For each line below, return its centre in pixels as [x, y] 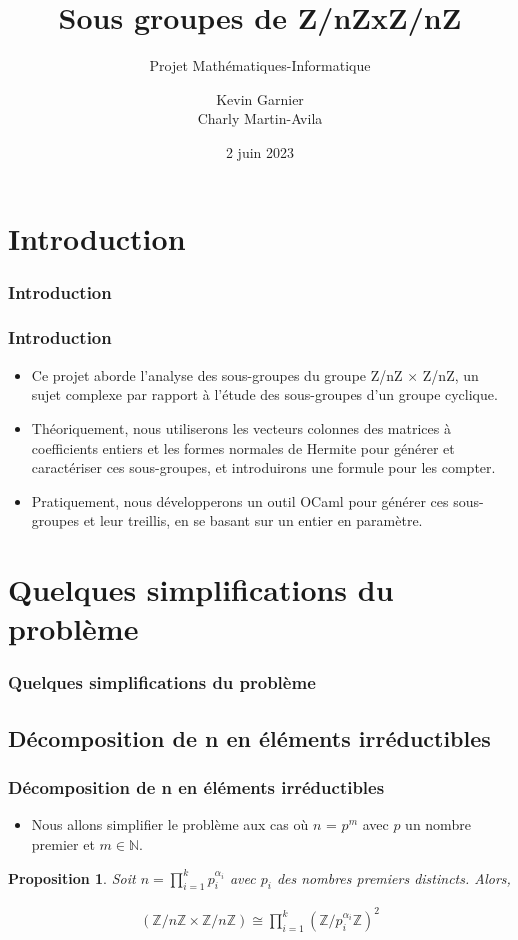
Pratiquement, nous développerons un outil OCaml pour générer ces [240, 500]
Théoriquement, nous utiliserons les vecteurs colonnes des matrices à [241, 427]
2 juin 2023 [260, 151]
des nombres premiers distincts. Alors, [393, 877]
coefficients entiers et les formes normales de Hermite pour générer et [243, 447]
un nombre [438, 824]
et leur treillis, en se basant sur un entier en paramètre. [253, 520]
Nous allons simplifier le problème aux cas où [170, 824]
